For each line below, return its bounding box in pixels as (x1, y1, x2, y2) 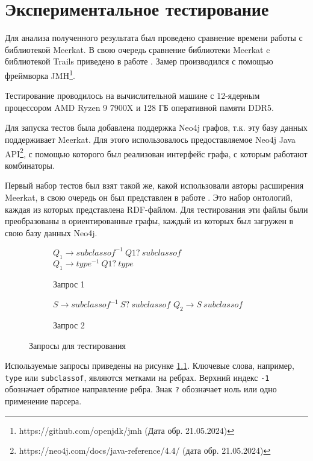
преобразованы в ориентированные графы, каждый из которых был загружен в (5, 215, 294, 227)
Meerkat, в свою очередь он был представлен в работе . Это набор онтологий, (5, 190, 293, 203)
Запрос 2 (53, 318, 85, 331)
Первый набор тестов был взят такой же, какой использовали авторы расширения (5, 179, 304, 192)
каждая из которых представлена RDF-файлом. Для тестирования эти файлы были (5, 202, 308, 215)
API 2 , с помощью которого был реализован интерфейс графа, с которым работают (5, 145, 308, 160)
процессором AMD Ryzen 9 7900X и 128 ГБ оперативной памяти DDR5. (5, 101, 274, 113)
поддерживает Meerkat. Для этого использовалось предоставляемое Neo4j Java (5, 133, 296, 145)
